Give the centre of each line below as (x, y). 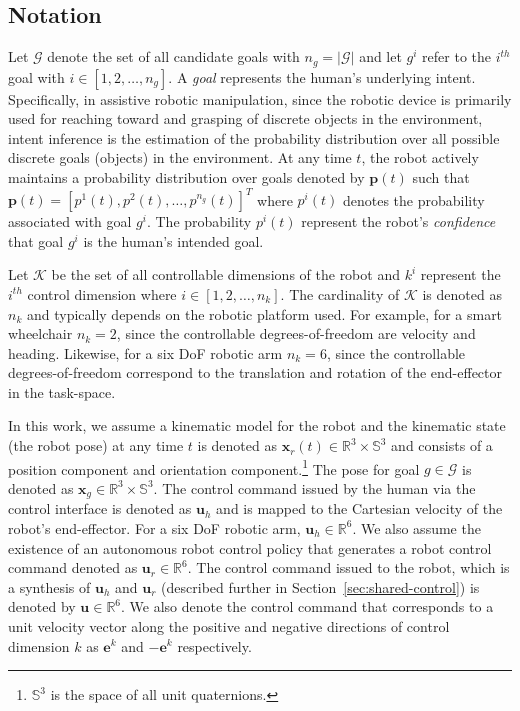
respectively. (214, 645)
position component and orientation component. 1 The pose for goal (214, 467)
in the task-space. (62, 391)
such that (441, 177)
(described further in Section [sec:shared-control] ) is (320, 586)
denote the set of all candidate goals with (173, 56)
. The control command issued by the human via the (314, 487)
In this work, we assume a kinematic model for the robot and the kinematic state (257, 425)
